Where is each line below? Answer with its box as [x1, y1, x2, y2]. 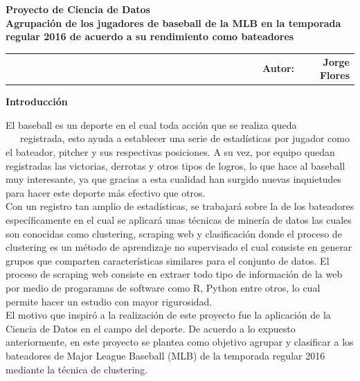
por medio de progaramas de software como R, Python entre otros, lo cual [6, 280, 321, 294]
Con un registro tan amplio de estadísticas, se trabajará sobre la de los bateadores [6, 199, 354, 213]
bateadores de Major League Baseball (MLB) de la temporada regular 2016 [6, 348, 325, 362]
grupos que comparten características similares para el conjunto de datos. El [6, 253, 330, 267]
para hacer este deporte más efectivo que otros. [6, 185, 206, 200]
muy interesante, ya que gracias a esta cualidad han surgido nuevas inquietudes [6, 172, 342, 186]
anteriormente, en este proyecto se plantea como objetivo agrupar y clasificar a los [6, 335, 354, 349]
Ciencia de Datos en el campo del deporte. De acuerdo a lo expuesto [6, 321, 296, 335]
